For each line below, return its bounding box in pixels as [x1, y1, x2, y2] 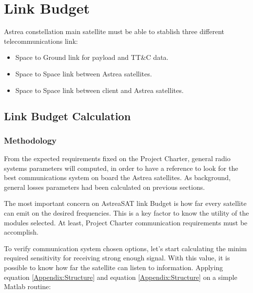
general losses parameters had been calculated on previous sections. [4, 182, 205, 192]
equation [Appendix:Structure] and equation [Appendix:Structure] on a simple [4, 272, 237, 282]
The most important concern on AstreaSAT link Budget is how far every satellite [4, 198, 247, 208]
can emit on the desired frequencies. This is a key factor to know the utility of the [4, 208, 249, 218]
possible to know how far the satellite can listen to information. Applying [4, 262, 223, 273]
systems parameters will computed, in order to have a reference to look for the [4, 163, 238, 173]
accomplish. [4, 227, 39, 237]
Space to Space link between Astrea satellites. [15, 68, 152, 78]
